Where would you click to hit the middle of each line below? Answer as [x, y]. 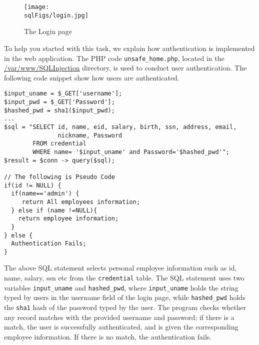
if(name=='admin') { [45, 194]
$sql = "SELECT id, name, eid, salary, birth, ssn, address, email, [120, 127]
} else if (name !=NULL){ [54, 210]
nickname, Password [90, 135]
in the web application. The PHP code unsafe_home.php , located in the [114, 58]
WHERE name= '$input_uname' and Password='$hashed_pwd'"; [131, 152]
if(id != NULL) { [33, 185]
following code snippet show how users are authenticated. [92, 77]
